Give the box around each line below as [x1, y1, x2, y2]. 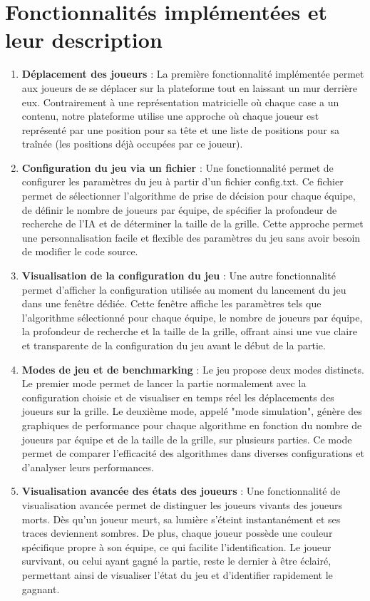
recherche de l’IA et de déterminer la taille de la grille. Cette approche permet [21, 216, 364, 231]
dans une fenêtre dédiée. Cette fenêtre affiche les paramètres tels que [21, 296, 322, 311]
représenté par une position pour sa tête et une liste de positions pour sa [21, 122, 340, 137]
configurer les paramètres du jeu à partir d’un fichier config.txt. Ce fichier [21, 174, 344, 189]
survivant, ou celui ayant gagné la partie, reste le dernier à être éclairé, [21, 553, 332, 568]
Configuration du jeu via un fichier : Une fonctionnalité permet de [21, 160, 334, 175]
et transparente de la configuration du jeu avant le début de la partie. [21, 338, 326, 352]
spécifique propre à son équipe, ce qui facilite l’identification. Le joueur [21, 539, 332, 554]
